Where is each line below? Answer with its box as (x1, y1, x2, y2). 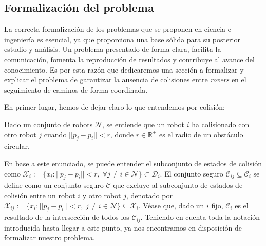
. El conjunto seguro (160, 168, 223, 179)
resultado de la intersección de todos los (4, 212, 129, 222)
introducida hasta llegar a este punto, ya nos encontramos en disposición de (4, 222, 242, 233)
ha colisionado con (192, 118, 250, 129)
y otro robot (82, 189, 121, 200)
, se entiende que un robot (102, 118, 184, 129)
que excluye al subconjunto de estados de (113, 180, 243, 190)
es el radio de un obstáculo (159, 129, 243, 139)
